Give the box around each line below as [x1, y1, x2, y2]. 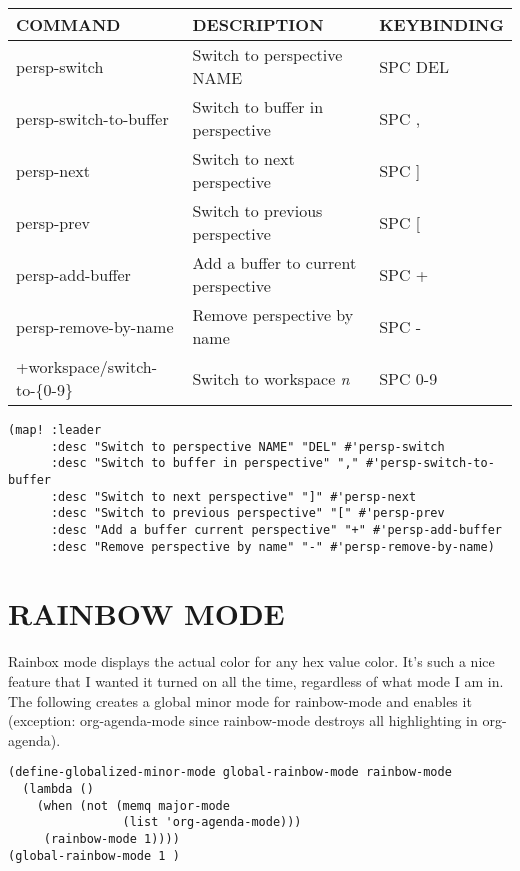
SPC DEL [379, 54, 449, 78]
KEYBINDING [379, 13, 504, 36]
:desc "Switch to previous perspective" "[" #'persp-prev [50, 506, 445, 521]
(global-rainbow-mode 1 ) [8, 848, 180, 863]
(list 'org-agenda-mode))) [122, 815, 302, 830]
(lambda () [22, 782, 94, 796]
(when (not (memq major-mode [36, 798, 230, 813]
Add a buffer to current [192, 251, 357, 274]
